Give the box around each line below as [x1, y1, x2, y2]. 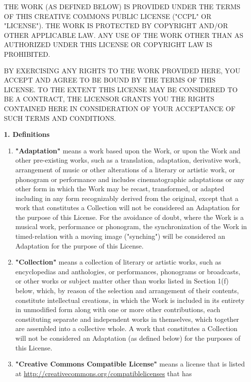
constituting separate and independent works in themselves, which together [15, 314, 239, 324]
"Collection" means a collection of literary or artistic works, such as [15, 257, 221, 267]
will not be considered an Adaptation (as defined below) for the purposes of [15, 333, 241, 343]
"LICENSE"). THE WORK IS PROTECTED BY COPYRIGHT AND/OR [4, 20, 228, 31]
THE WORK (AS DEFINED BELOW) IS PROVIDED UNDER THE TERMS [4, 1, 241, 11]
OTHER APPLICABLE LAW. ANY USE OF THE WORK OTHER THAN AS [4, 30, 243, 40]
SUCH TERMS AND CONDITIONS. [4, 113, 116, 123]
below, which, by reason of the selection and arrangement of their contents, [15, 285, 239, 296]
